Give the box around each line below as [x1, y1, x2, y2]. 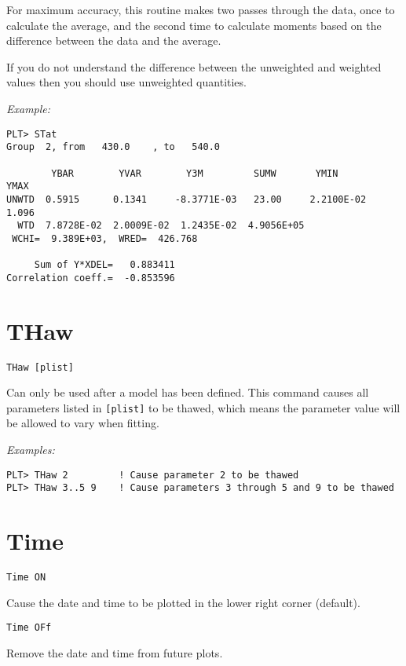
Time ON [6, 572, 46, 584]
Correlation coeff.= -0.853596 [6, 272, 175, 284]
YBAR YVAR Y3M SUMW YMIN [51, 167, 338, 179]
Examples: [6, 441, 55, 458]
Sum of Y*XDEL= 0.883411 [34, 259, 175, 271]
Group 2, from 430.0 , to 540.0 [6, 141, 221, 153]
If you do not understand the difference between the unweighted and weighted [6, 58, 382, 75]
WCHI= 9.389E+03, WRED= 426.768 [12, 232, 198, 244]
